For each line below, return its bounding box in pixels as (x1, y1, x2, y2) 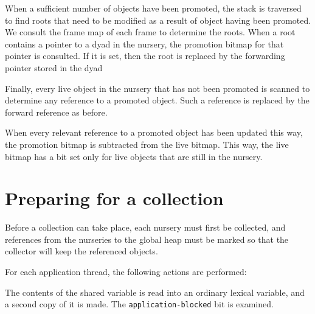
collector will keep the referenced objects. (5, 245, 158, 257)
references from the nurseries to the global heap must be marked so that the (5, 232, 289, 245)
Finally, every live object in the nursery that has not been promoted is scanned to (5, 82, 310, 94)
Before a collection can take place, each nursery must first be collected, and (5, 221, 286, 234)
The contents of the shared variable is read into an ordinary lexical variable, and (5, 285, 305, 298)
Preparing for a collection (5, 186, 224, 211)
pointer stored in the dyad (5, 61, 103, 74)
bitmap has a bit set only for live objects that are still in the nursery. (5, 150, 263, 162)
